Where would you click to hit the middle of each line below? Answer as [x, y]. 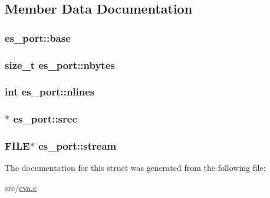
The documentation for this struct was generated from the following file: [135, 168]
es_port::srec [45, 119]
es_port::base [38, 37]
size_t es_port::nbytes [60, 65]
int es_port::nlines [50, 92]
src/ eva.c [21, 187]
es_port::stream [78, 146]
